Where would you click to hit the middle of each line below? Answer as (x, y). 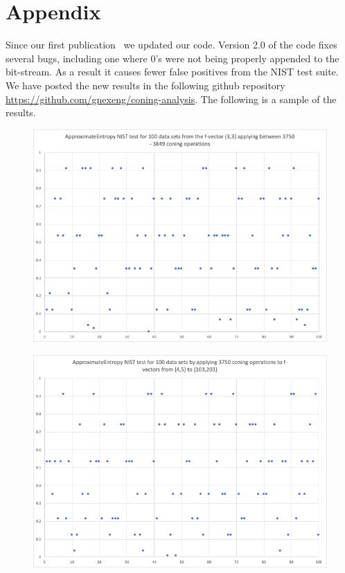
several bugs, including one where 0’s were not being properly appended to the (172, 58)
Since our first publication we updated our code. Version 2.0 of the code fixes (171, 45)
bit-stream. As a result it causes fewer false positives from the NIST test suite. (172, 72)
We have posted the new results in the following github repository (145, 85)
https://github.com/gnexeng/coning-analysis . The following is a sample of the (171, 99)
